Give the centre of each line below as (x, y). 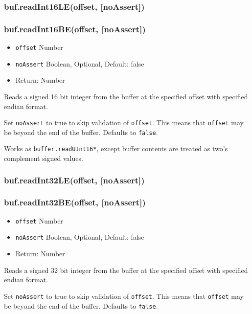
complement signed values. (44, 158)
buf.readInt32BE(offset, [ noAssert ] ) (75, 202)
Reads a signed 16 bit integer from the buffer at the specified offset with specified (126, 96)
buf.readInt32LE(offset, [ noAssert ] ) (74, 180)
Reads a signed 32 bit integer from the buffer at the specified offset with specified (126, 270)
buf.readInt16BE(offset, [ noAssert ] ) (75, 29)
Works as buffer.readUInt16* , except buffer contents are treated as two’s (116, 148)
